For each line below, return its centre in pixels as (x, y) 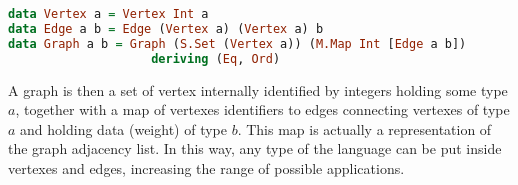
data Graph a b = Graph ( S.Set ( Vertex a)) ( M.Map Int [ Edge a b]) (237, 43)
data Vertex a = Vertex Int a (108, 14)
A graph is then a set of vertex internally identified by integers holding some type (258, 89)
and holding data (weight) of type (123, 128)
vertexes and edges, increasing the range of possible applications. (206, 167)
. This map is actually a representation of (364, 128)
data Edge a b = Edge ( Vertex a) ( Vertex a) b (166, 28)
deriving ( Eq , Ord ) (216, 58)
